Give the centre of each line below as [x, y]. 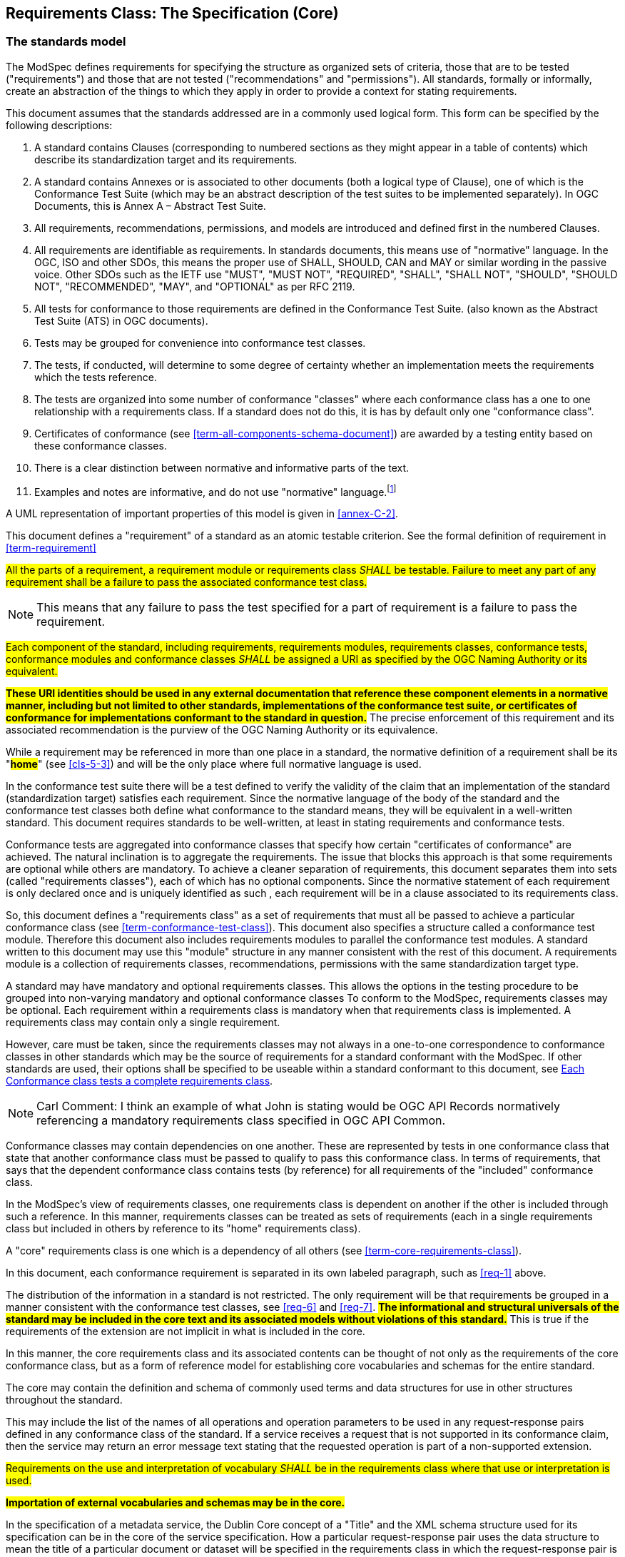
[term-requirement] [51, 548]
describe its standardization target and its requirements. [166, 159]
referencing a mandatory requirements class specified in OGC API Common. [241, 1121]
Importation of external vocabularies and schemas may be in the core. [176, 1503]
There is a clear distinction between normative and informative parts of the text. [222, 467]
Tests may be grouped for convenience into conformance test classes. [200, 343]
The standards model [66, 42]
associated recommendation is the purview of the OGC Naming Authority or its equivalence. [222, 730]
